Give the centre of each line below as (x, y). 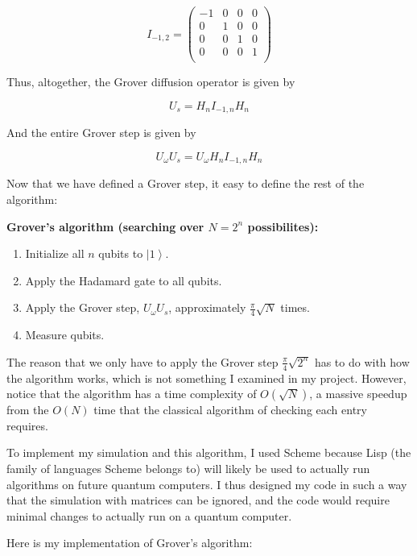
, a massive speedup (358, 394)
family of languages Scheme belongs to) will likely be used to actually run (188, 468)
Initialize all (55, 253)
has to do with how (362, 361)
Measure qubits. (65, 335)
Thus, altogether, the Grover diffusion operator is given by (151, 82)
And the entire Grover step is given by (101, 133)
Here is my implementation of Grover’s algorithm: (130, 543)
